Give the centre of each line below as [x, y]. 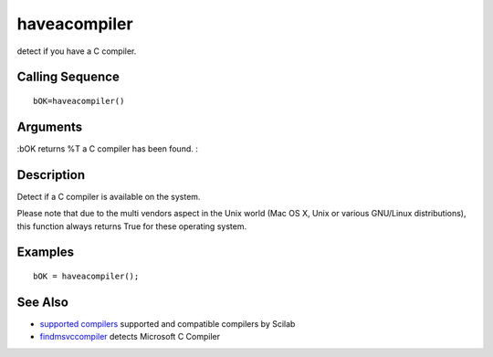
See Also [42, 302]
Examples [46, 252]
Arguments [50, 126]
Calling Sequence [68, 77]
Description [51, 175]
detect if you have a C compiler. [77, 51]
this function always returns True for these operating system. [131, 226]
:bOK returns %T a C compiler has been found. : [107, 148]
